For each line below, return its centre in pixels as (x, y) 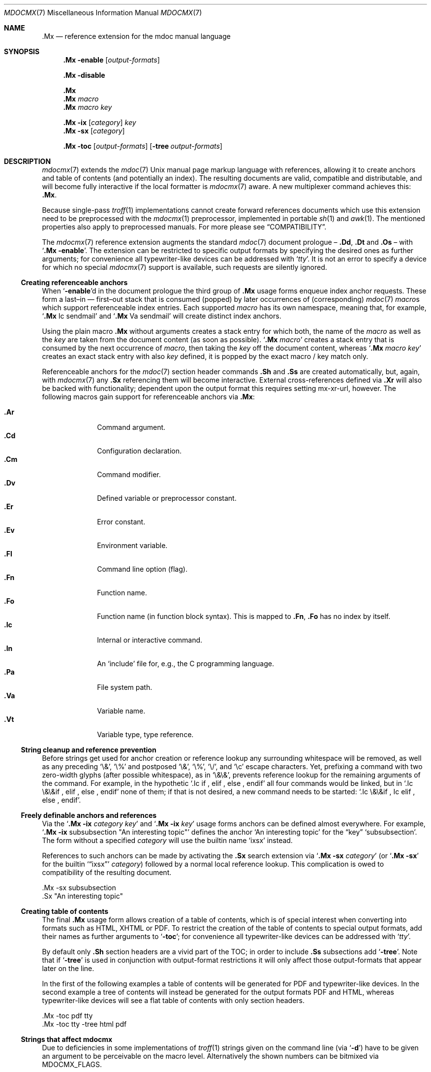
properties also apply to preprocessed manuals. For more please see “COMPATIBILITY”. (184, 227)
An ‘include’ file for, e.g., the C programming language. (185, 664)
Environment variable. (132, 545)
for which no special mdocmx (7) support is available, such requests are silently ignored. (185, 267)
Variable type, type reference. (145, 734)
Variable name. (121, 711)
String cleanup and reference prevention (89, 750)
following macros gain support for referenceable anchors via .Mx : (148, 397)
